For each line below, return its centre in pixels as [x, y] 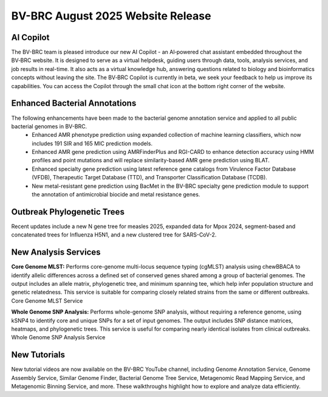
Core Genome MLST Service [47, 300]
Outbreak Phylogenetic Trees [68, 212]
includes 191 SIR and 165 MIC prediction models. [92, 143]
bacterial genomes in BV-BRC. [49, 126]
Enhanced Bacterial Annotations [74, 103]
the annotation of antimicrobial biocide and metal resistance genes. [116, 195]
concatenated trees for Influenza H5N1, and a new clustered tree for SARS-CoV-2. [114, 235]
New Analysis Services [56, 252]
